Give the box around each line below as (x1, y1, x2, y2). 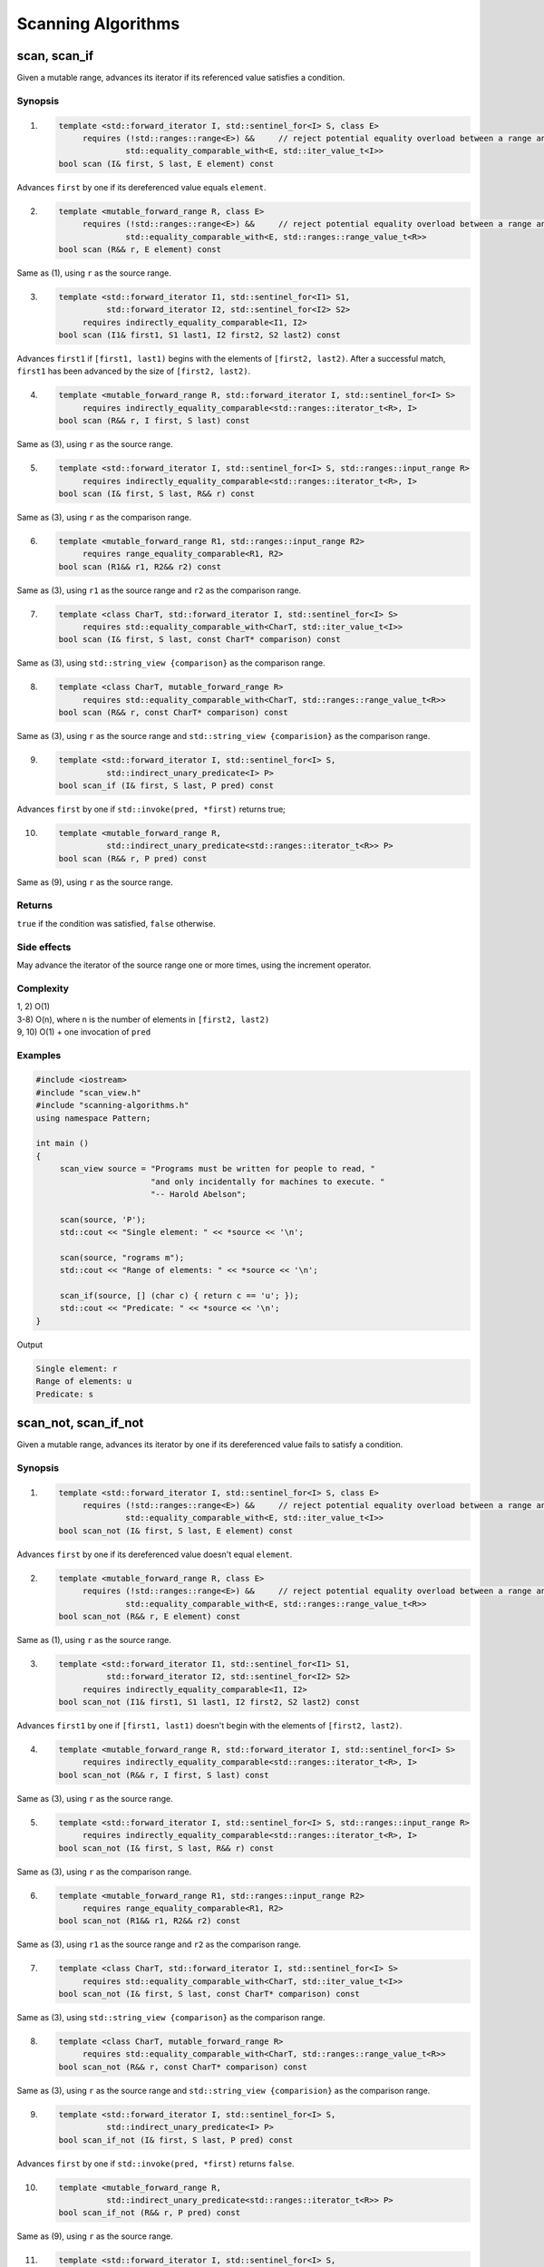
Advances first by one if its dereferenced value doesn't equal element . (16, 1549, 293, 1560)
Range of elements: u (35, 1377, 132, 1386)
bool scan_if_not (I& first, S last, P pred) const (58, 2135, 294, 2145)
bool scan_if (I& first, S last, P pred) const (58, 780, 274, 791)
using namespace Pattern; (35, 1113, 151, 1124)
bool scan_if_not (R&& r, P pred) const (58, 2208, 240, 2218)
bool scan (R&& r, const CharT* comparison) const (58, 707, 289, 718)
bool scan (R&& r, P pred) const (58, 853, 208, 863)
